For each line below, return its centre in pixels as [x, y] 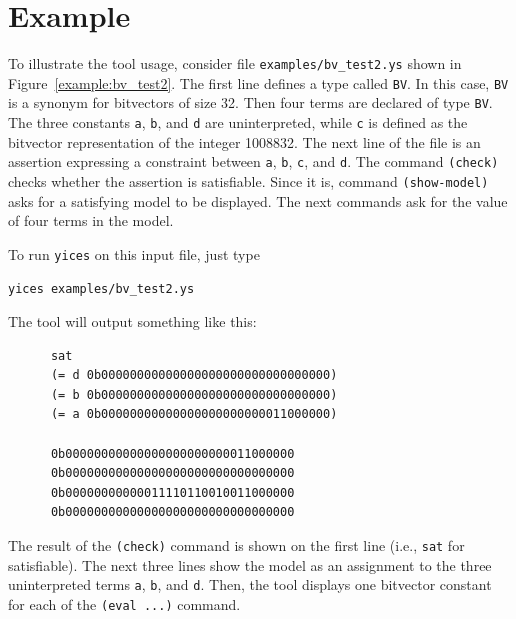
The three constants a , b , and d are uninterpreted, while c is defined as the [238, 122]
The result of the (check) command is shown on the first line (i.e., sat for [236, 545]
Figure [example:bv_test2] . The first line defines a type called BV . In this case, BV [258, 82]
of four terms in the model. [91, 220]
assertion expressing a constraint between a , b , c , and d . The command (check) [253, 161]
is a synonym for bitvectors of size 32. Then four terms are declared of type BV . [250, 102]
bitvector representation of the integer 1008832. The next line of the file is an [244, 141]
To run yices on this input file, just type [134, 253]
